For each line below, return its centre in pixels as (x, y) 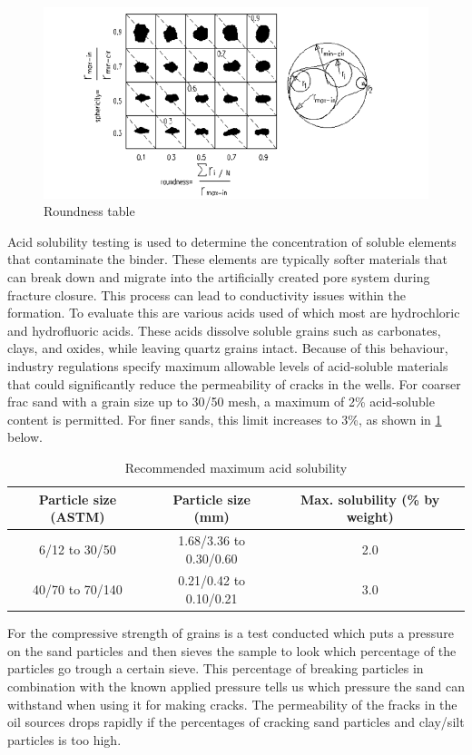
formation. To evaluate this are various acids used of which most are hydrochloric (234, 313)
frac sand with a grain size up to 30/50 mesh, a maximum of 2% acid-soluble (221, 402)
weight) (370, 517)
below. (25, 437)
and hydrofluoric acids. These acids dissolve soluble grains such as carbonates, (224, 330)
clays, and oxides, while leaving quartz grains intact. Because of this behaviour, (228, 348)
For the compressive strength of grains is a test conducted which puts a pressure (231, 633)
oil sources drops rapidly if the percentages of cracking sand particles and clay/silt (236, 722)
